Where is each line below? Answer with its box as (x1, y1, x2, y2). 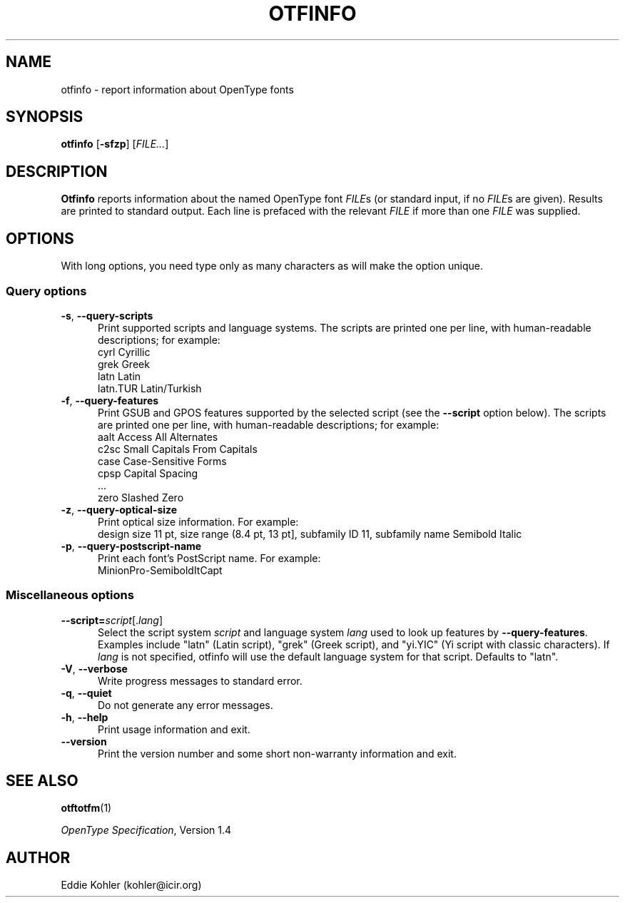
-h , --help (61, 710, 108, 723)
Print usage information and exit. (98, 723, 250, 735)
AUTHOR (6, 848, 71, 867)
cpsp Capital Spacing (98, 466, 198, 479)
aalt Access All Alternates (98, 430, 218, 443)
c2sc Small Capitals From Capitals (98, 442, 258, 455)
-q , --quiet (61, 686, 112, 699)
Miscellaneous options (6, 588, 134, 603)
